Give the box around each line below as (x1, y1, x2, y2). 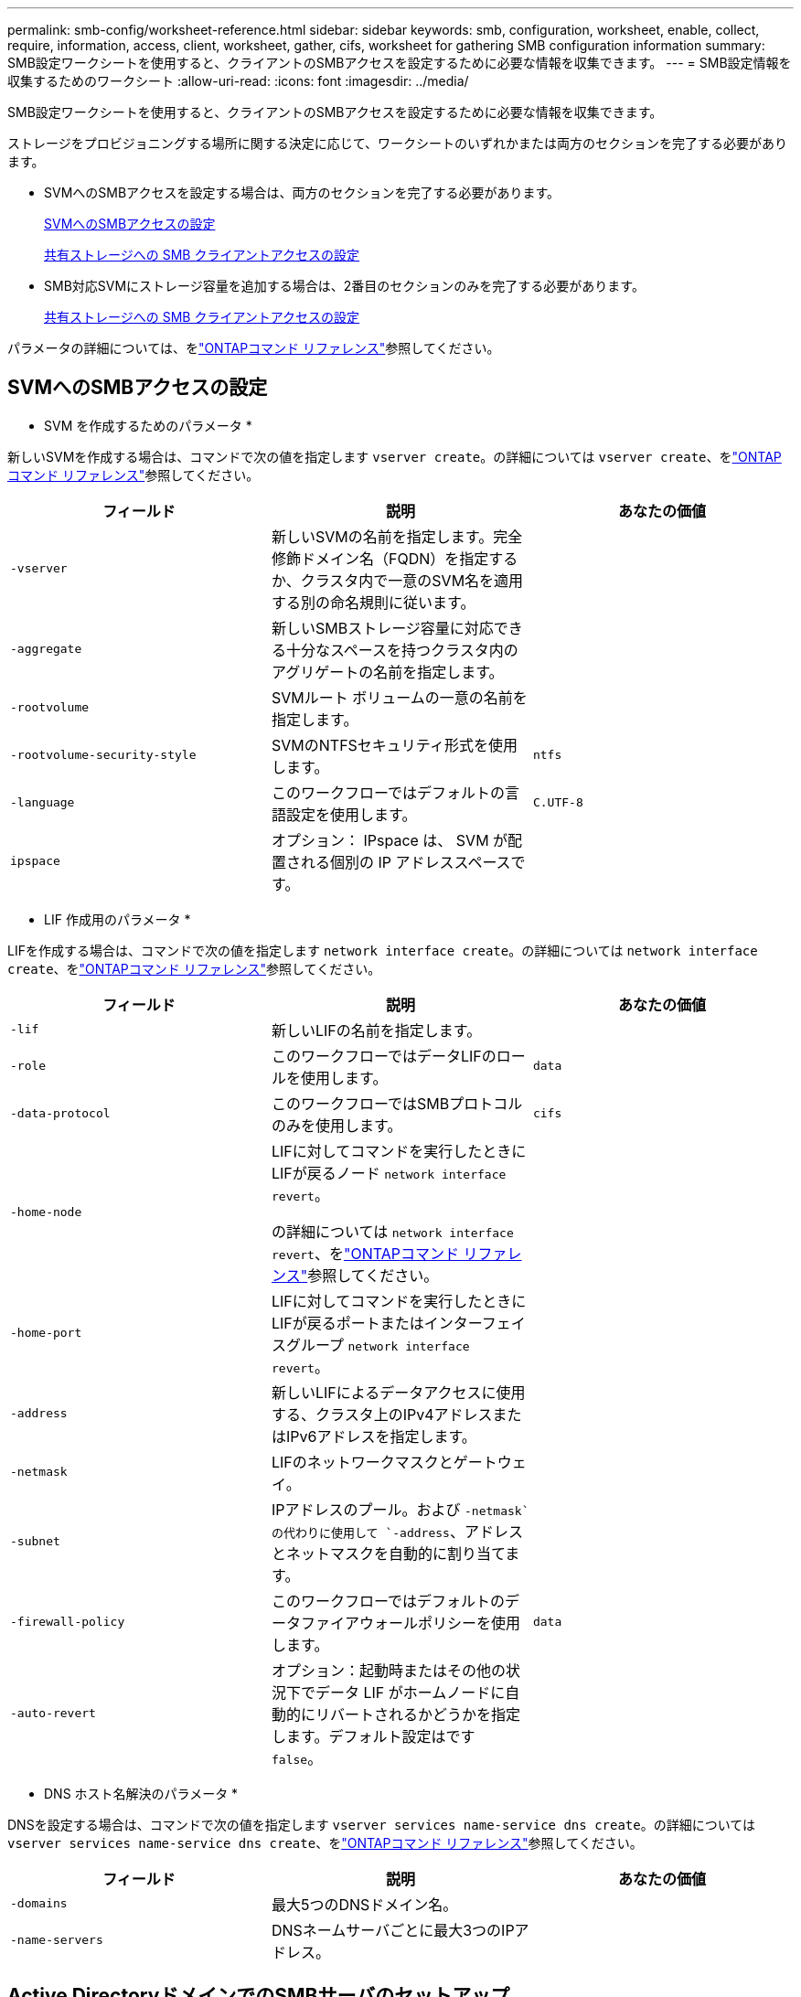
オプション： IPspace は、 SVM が (271, 830, 508, 849)
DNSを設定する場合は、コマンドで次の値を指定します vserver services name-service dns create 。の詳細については (7, 1816, 756, 1832)
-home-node (10, 1205, 82, 1220)
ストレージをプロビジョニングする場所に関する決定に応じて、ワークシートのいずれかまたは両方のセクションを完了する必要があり (7, 135, 788, 151)
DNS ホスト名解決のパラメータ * (44, 1785, 239, 1801)
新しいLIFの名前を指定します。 (271, 1020, 482, 1040)
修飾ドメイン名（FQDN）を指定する (271, 549, 518, 568)
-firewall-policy (10, 1615, 125, 1629)
